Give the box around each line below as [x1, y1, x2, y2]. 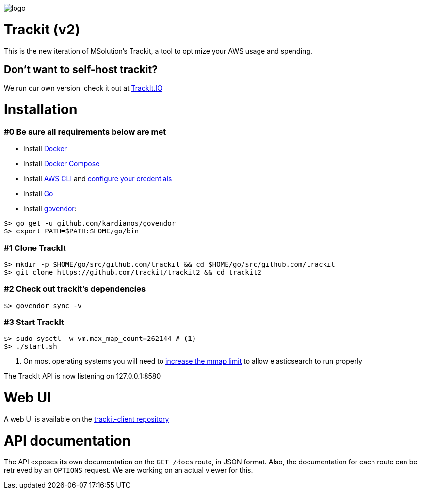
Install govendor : [23, 204, 77, 213]
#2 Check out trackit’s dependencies [4, 284, 146, 294]
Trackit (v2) [4, 21, 81, 38]
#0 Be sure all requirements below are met [4, 126, 166, 137]
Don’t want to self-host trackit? [4, 63, 158, 76]
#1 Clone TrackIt [4, 243, 66, 253]
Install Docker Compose [23, 159, 100, 168]
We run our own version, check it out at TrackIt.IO [4, 84, 162, 92]
